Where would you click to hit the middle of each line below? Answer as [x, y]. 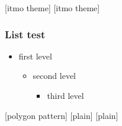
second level [54, 76]
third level [65, 95]
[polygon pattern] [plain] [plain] [62, 115]
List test [25, 34]
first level [35, 56]
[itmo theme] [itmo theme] [52, 8]
